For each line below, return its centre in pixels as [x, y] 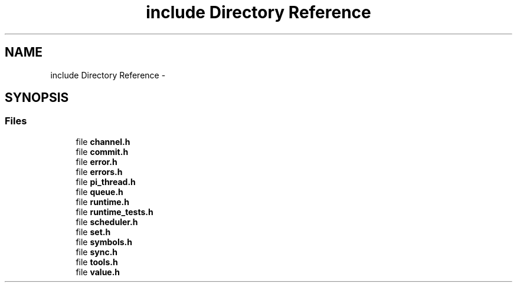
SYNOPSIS [37, 98]
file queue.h [99, 192]
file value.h [98, 272]
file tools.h [97, 262]
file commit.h [102, 151]
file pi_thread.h [106, 182]
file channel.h [103, 141]
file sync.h [97, 252]
